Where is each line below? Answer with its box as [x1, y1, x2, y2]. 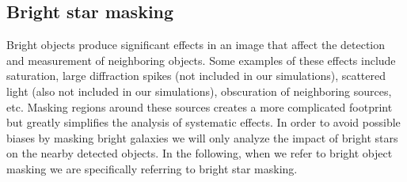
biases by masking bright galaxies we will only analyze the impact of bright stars [6, 129, 398, 146]
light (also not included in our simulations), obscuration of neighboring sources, [6, 82, 392, 99]
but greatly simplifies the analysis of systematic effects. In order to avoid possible [6, 114, 401, 131]
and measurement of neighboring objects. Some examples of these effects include [6, 51, 396, 68]
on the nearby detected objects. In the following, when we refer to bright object [6, 145, 393, 161]
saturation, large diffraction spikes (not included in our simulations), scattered [6, 67, 386, 84]
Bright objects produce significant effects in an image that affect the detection [6, 36, 386, 53]
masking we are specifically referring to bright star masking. [6, 160, 298, 176]
